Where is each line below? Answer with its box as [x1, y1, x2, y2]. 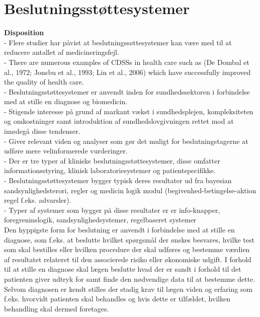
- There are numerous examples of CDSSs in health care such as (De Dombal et [4, 56, 249, 67]
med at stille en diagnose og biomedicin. [4, 96, 128, 107]
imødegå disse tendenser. [4, 126, 80, 136]
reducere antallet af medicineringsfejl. [4, 47, 119, 57]
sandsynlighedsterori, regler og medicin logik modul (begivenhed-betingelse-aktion [4, 185, 256, 195]
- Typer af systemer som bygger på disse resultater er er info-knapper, [4, 204, 220, 215]
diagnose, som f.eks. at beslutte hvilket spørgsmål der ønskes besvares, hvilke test [4, 234, 254, 245]
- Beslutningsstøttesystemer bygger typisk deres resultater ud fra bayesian [4, 175, 232, 186]
